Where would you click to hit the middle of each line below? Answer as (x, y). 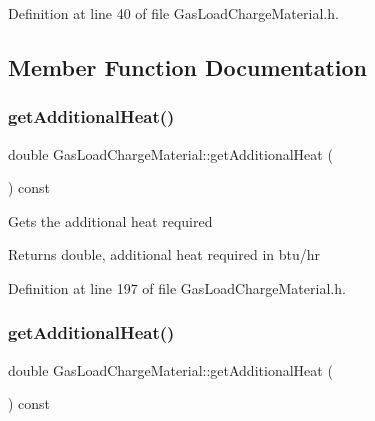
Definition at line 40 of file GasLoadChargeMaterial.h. (173, 13)
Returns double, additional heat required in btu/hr (164, 254)
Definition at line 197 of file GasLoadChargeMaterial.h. (177, 287)
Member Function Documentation (188, 66)
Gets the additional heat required (110, 220)
